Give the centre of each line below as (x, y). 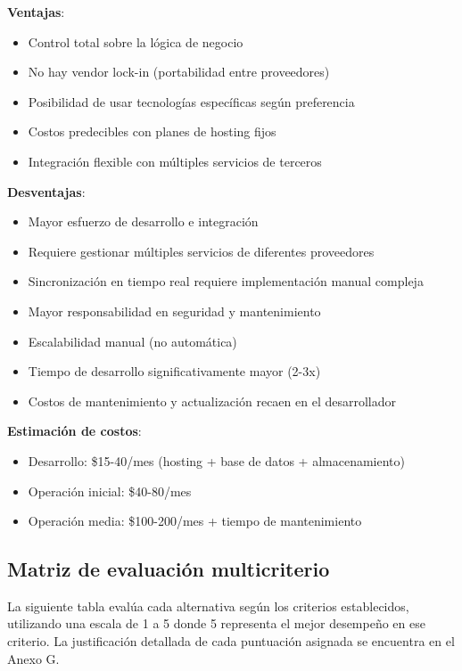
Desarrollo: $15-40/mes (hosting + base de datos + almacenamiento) (216, 460)
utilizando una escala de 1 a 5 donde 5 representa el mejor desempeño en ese (216, 623)
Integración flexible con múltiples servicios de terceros (175, 161)
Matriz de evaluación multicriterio (169, 569)
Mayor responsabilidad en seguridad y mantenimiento (174, 311)
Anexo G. (33, 658)
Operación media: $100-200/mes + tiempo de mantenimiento (195, 521)
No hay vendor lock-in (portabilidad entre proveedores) (179, 72)
